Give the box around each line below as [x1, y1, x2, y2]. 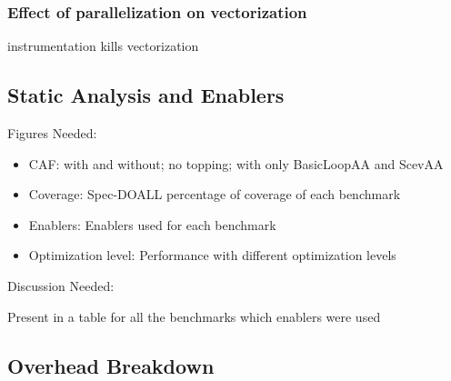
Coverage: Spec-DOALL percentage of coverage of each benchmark [28, 185, 401, 204]
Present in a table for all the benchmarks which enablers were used [7, 306, 381, 326]
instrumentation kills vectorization [7, 36, 199, 55]
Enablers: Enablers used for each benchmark [28, 215, 276, 234]
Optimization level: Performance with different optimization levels [28, 246, 396, 265]
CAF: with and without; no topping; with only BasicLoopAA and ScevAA [28, 154, 444, 173]
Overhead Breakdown [7, 351, 215, 379]
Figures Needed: [7, 124, 97, 143]
